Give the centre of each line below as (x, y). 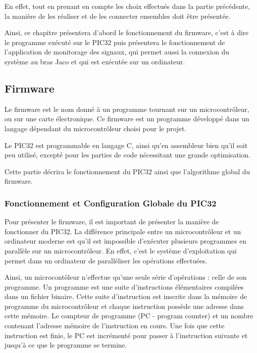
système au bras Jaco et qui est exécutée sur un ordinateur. (95, 61)
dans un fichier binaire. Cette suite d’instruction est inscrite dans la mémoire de (126, 296)
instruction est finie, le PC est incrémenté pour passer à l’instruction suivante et (126, 335)
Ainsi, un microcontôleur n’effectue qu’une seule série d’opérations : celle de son (126, 277)
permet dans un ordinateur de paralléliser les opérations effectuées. (106, 260)
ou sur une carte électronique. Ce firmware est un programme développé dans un (127, 119)
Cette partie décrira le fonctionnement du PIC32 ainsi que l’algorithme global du (127, 171)
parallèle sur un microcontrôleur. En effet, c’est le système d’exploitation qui (121, 250)
